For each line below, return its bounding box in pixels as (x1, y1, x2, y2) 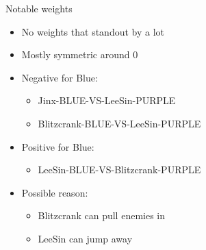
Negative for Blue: (21, 70, 98, 84)
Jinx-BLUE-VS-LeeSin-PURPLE (38, 93, 176, 108)
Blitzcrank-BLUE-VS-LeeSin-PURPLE (38, 116, 201, 130)
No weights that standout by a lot (21, 24, 165, 38)
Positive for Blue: (21, 139, 94, 153)
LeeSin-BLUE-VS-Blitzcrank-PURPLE (38, 162, 201, 177)
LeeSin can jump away (38, 231, 133, 245)
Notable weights (5, 1, 73, 15)
